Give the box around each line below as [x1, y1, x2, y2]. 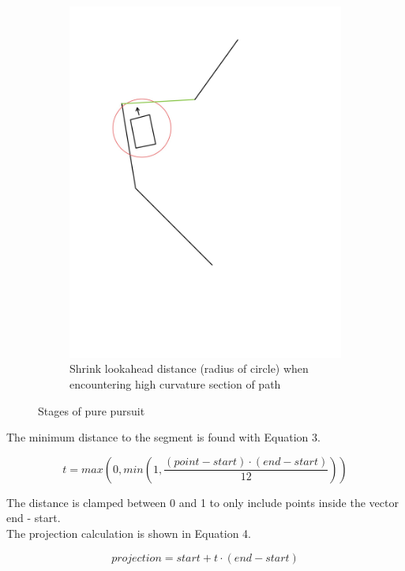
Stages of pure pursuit [38, 402, 145, 419]
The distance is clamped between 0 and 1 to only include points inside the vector [6, 494, 399, 510]
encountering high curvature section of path [69, 375, 281, 392]
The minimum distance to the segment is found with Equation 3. [6, 429, 321, 445]
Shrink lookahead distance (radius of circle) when [69, 360, 309, 377]
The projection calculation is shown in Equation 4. [6, 524, 251, 541]
